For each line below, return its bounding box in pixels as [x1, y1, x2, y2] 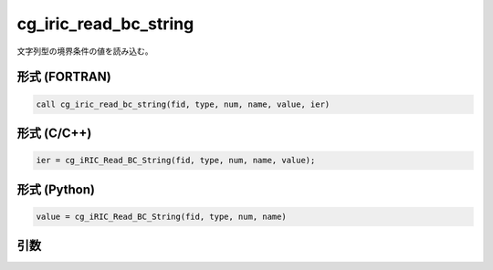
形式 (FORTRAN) [16, 69, 111, 85]
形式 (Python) [16, 182, 96, 197]
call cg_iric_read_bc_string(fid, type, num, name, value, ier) [36, 99, 330, 109]
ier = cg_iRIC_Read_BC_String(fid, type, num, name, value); [36, 155, 316, 166]
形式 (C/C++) [16, 125, 92, 140]
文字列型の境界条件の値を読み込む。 [16, 46, 153, 57]
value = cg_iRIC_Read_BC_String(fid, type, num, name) [36, 211, 287, 222]
